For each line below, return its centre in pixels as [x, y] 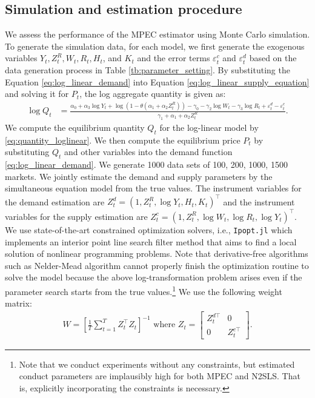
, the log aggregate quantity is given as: [153, 94]
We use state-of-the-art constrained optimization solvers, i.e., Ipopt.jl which [149, 229]
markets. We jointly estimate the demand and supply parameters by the [139, 176]
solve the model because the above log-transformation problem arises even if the [154, 277]
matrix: [18, 303]
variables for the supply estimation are [76, 216]
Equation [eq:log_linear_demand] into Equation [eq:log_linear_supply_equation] [157, 81]
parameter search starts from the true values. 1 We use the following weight [144, 290]
